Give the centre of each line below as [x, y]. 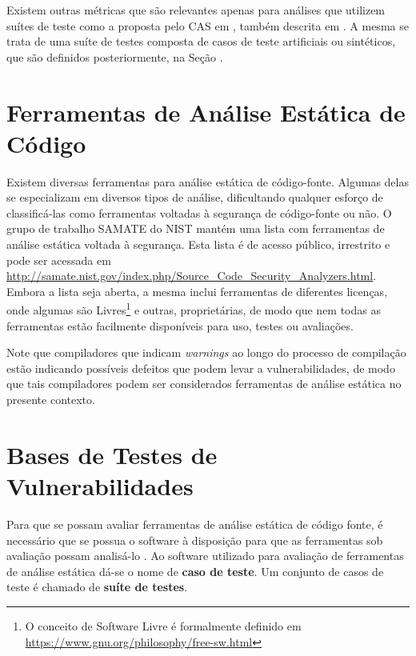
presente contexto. [51, 400]
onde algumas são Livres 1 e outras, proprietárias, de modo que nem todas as [194, 309]
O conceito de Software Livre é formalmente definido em [163, 625]
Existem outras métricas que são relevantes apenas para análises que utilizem [196, 10]
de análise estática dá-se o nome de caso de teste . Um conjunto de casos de [195, 571]
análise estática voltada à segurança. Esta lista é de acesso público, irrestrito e [198, 244]
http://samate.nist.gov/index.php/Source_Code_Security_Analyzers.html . [192, 276]
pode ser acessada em [59, 260]
